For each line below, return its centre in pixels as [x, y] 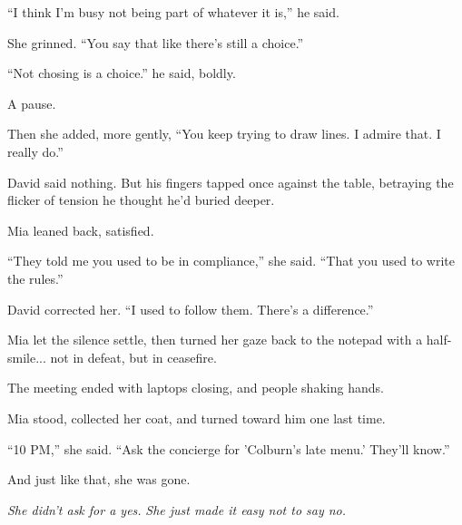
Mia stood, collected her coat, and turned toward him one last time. [197, 418]
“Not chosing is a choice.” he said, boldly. [122, 73]
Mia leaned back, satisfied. [81, 230]
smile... [27, 357]
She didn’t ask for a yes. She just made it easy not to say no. [177, 509]
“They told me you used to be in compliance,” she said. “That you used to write [231, 261]
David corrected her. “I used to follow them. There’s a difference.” [191, 309]
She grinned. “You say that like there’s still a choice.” [156, 42]
